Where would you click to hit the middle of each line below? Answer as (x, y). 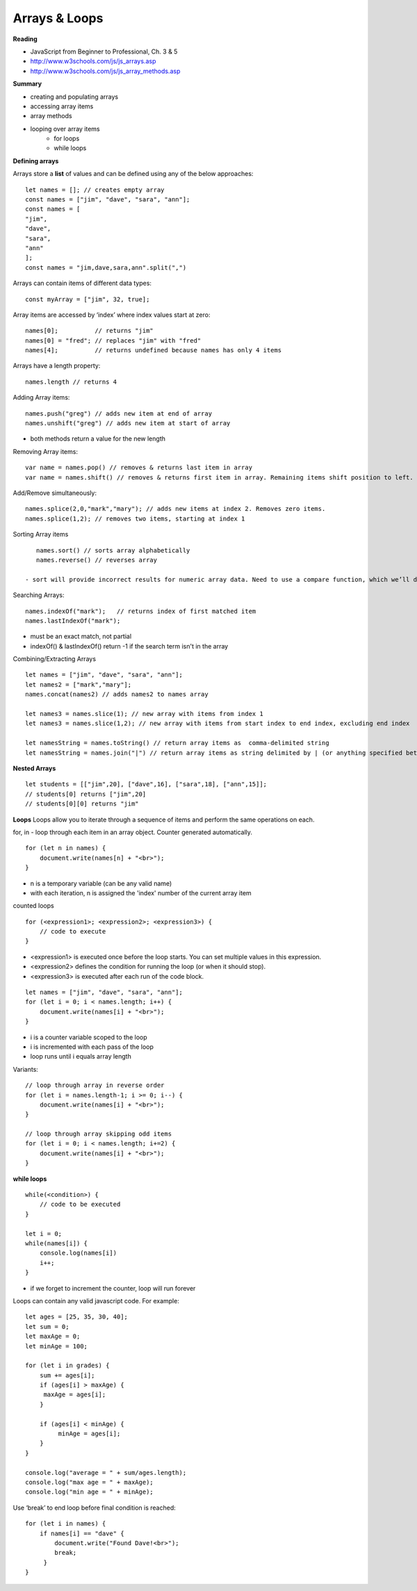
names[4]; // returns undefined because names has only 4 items (154, 350)
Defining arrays (36, 161)
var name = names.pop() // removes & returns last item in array (139, 468)
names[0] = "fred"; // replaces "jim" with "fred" (113, 340)
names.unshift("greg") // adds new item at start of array (128, 423)
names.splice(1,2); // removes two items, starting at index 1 (135, 519)
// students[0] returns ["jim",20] (86, 794)
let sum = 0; (47, 1327)
